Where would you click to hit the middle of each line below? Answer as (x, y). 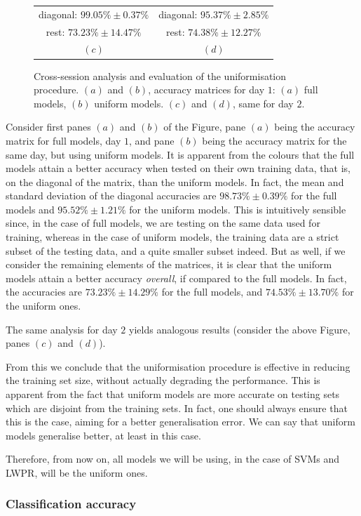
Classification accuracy (71, 504)
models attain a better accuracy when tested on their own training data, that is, (178, 168)
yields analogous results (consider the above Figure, (240, 329)
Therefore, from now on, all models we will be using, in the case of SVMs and (173, 459)
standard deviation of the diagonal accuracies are (111, 196)
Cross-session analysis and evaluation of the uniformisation (160, 75)
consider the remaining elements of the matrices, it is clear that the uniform (169, 264)
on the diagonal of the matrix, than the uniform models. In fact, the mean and (175, 181)
